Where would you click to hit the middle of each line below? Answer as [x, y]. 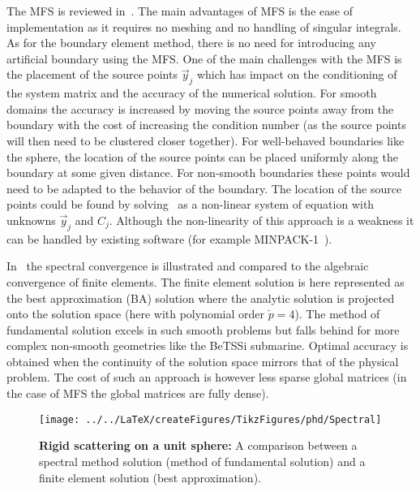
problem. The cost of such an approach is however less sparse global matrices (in [207, 377]
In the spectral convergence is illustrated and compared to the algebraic [188, 266]
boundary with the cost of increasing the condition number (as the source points [206, 125]
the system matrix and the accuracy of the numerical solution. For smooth [192, 93]
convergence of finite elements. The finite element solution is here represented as [206, 281]
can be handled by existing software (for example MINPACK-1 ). [169, 238]
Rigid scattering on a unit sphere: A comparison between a [198, 445]
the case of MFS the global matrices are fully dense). [138, 393]
